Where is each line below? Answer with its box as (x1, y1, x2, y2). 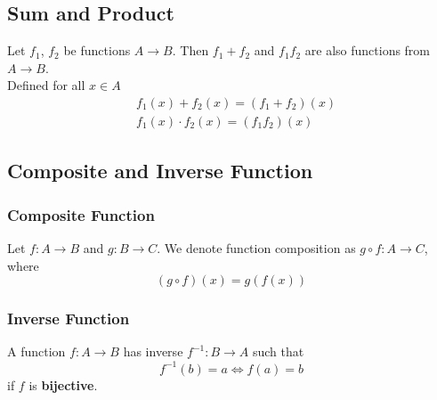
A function (7, 342, 66, 361)
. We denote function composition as (157, 239, 356, 257)
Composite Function (7, 203, 155, 225)
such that (252, 342, 304, 361)
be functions (63, 41, 131, 60)
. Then (172, 41, 209, 60)
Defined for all (7, 76, 85, 94)
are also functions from (304, 41, 431, 60)
